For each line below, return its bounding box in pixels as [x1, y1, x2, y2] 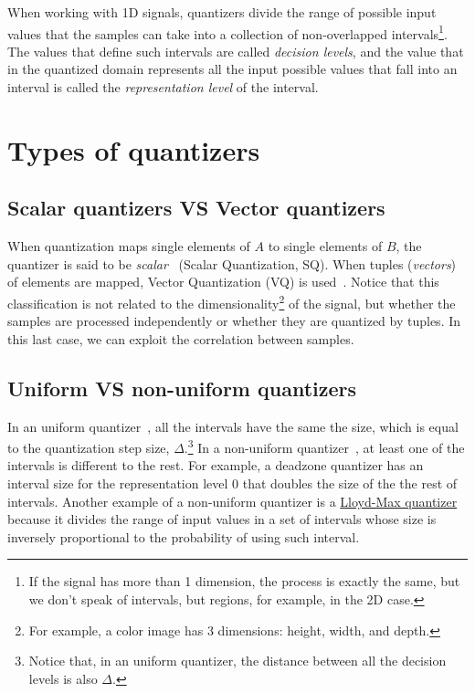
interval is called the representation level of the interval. [7, 78, 319, 97]
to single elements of [268, 236, 383, 256]
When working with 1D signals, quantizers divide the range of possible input [7, 3, 437, 21]
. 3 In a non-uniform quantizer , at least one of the [184, 436, 465, 457]
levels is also [28, 668, 98, 688]
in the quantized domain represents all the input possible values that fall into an [7, 59, 458, 79]
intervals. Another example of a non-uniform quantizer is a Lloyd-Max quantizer [7, 491, 458, 510]
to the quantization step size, [7, 437, 170, 457]
